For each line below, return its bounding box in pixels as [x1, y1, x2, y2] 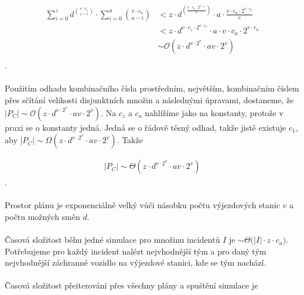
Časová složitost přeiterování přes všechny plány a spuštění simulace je [5, 279, 258, 291]
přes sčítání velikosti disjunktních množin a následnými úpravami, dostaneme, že [5, 93, 294, 106]
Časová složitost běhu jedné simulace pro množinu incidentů [5, 233, 220, 246]
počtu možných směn [5, 210, 80, 222]
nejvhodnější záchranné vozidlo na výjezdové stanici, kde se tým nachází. [5, 256, 267, 269]
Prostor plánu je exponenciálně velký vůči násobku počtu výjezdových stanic [5, 199, 280, 211]
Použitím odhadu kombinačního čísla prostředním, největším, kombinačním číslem [5, 82, 299, 94]
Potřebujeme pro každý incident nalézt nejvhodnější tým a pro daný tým [5, 245, 267, 257]
